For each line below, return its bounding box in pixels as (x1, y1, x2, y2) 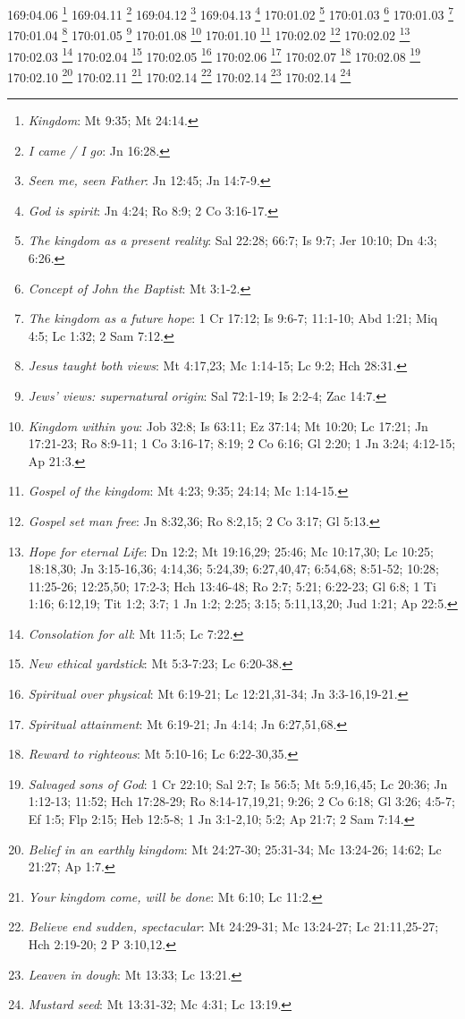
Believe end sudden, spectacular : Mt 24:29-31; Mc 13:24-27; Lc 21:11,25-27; (28, 917, 439, 936)
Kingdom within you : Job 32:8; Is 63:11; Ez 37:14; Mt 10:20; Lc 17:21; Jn (28, 416, 428, 435)
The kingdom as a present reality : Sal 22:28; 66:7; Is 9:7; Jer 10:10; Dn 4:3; (28, 231, 437, 250)
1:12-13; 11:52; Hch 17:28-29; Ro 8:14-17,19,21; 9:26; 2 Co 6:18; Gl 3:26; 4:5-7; (28, 792, 455, 811)
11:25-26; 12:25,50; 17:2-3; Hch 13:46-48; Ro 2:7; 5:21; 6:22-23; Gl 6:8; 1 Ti (28, 576, 436, 595)
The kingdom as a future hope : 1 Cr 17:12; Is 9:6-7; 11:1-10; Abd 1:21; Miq (28, 309, 438, 327)
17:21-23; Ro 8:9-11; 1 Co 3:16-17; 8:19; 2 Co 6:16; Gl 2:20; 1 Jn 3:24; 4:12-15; (28, 434, 456, 453)
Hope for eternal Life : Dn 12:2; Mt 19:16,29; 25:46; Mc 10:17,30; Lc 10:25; (28, 541, 434, 560)
